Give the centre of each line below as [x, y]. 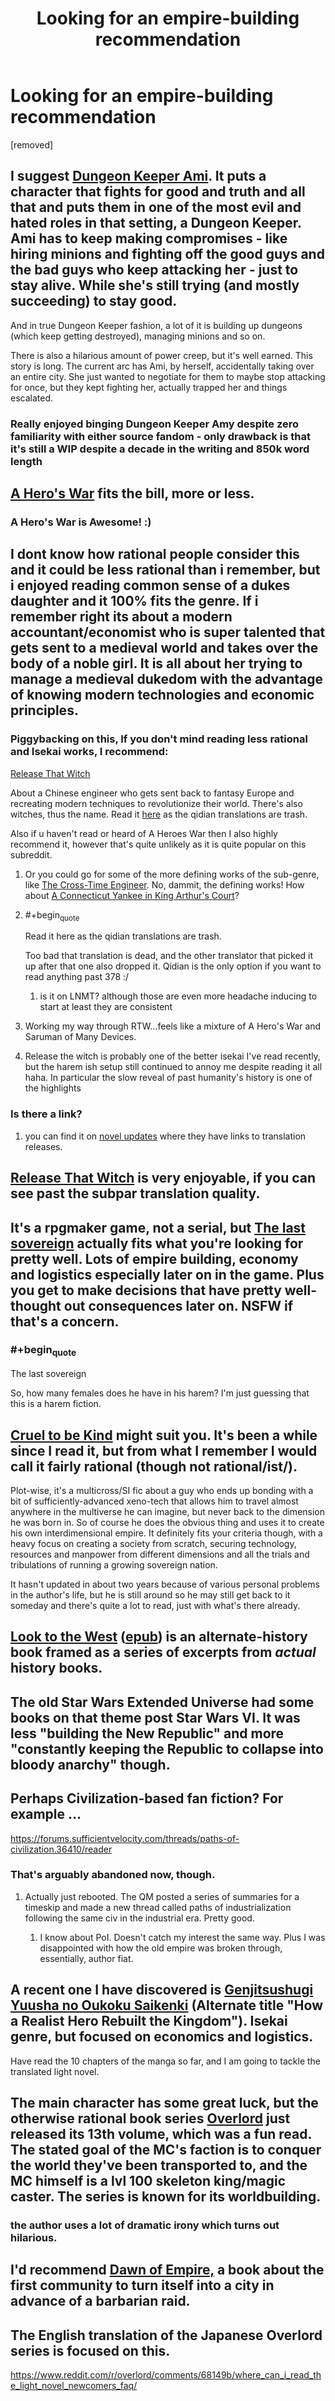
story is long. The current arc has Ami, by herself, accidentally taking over [162, 366]
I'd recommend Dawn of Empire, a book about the [167, 2270]
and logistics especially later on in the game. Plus [167, 1274]
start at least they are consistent [106, 1007]
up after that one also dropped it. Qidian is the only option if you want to [173, 966]
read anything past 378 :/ [77, 977]
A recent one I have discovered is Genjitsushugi [162, 1990]
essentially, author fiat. [86, 1958]
